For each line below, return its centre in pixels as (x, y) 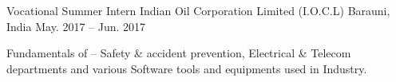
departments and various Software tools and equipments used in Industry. (187, 68)
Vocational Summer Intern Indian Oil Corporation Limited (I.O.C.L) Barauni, (198, 10)
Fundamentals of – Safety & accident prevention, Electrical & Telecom (179, 53)
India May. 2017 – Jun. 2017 (76, 26)
